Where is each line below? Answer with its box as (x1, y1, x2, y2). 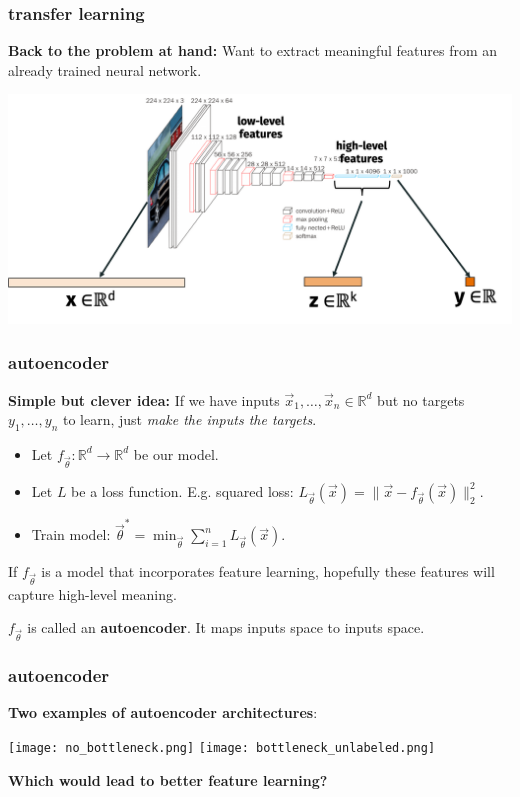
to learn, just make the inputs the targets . (62, 409, 317, 430)
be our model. (133, 443, 219, 464)
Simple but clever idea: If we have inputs (8, 389, 280, 410)
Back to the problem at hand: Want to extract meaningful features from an (8, 40, 498, 61)
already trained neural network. (8, 59, 202, 80)
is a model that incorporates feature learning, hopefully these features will (41, 560, 495, 581)
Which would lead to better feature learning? (8, 769, 328, 790)
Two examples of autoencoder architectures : (8, 702, 318, 723)
